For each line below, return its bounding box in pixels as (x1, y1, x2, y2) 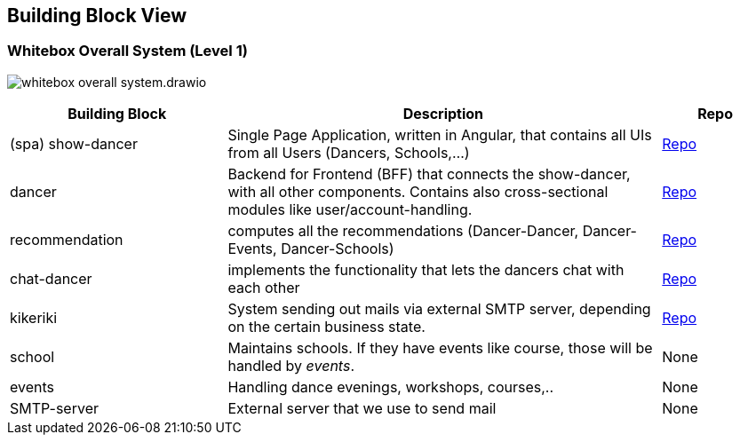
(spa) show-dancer (10, 134, 138, 153)
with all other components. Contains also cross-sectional (227, 182, 609, 201)
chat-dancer (10, 269, 92, 288)
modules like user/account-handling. (227, 200, 473, 218)
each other (227, 278, 300, 296)
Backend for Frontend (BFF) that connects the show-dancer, (227, 164, 631, 183)
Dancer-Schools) (281, 239, 394, 257)
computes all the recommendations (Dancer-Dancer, (227, 221, 579, 240)
